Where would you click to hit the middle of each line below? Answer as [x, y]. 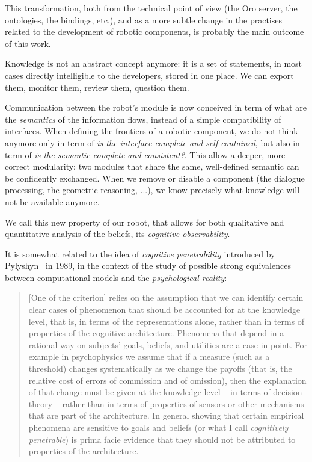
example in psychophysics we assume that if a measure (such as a [149, 356]
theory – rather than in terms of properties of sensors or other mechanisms [166, 403]
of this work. [28, 43]
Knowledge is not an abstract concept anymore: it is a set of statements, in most [154, 63]
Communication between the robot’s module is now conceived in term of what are [156, 107]
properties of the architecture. [84, 451]
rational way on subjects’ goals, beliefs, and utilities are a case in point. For [168, 344]
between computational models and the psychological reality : [116, 277]
